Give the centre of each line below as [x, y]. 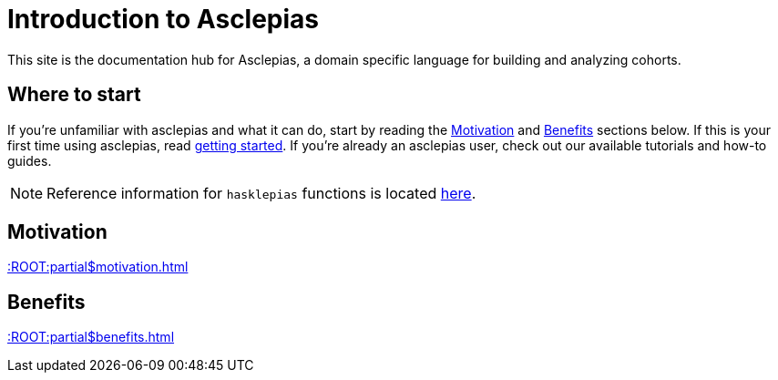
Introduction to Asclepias [164, 19]
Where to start [74, 95]
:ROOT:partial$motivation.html [98, 267]
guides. [30, 160]
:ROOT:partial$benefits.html [91, 337]
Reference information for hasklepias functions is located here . [261, 193]
